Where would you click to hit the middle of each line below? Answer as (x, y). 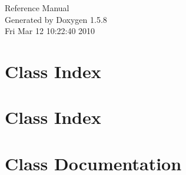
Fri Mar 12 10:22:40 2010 (50, 31)
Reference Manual (37, 8)
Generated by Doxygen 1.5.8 (56, 19)
